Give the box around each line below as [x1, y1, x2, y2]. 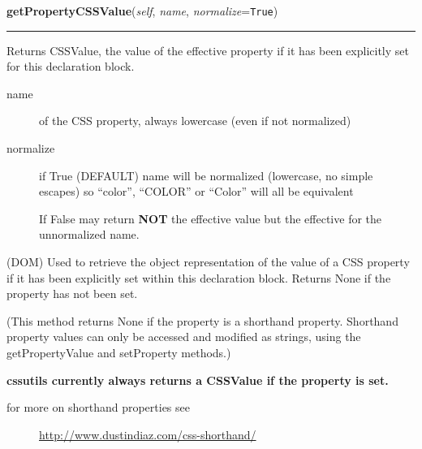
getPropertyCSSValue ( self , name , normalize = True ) [6, 2, 278, 19]
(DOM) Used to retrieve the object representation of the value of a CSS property [6, 253, 410, 270]
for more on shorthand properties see [6, 399, 190, 416]
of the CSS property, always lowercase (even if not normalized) [39, 112, 351, 129]
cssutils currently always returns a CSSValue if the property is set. [6, 371, 389, 388]
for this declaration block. [6, 58, 135, 75]
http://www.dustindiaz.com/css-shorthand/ [39, 425, 256, 443]
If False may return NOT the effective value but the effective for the [39, 209, 382, 227]
